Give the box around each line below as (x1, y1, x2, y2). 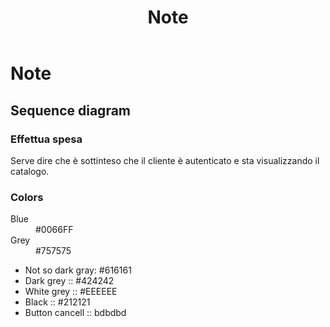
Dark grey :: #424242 (24, 275, 115, 287)
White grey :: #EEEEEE (24, 286, 118, 298)
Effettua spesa (10, 132, 83, 146)
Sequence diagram (10, 102, 132, 119)
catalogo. (10, 165, 50, 177)
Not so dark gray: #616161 (24, 264, 132, 276)
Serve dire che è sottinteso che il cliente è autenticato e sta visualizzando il (10, 154, 320, 166)
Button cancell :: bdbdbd (24, 307, 127, 319)
